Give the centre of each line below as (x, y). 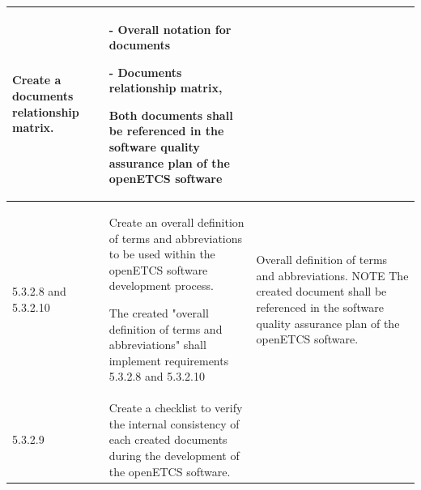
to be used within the (162, 254)
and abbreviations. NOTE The (332, 275)
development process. (161, 285)
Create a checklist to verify (176, 408)
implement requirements (169, 360)
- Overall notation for (170, 29)
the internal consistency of (174, 423)
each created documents (168, 439)
